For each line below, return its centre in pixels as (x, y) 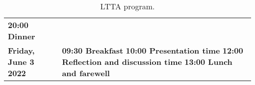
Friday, (21, 50)
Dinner (22, 36)
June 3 (21, 62)
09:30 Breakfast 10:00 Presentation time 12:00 (153, 50)
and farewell (86, 73)
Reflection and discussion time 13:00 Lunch (147, 62)
